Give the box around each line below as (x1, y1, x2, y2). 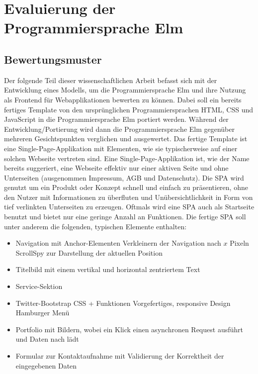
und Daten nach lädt (15, 334, 79, 344)
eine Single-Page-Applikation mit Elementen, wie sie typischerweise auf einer (4, 143, 238, 153)
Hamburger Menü (15, 307, 70, 318)
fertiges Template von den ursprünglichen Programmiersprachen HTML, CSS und (4, 104, 254, 114)
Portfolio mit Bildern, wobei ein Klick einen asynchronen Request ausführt (15, 324, 243, 334)
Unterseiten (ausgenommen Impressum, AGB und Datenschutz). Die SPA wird (4, 172, 244, 183)
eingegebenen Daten (15, 360, 77, 371)
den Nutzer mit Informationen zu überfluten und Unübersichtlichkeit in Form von (4, 191, 253, 202)
